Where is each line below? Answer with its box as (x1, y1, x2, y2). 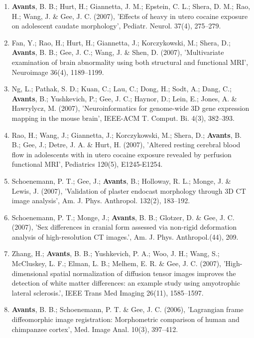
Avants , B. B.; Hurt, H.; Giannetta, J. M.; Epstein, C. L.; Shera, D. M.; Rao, (11, 1, 251, 11)
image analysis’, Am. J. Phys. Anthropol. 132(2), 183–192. (11, 195, 190, 206)
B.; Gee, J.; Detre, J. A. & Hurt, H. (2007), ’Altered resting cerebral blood (11, 139, 241, 150)
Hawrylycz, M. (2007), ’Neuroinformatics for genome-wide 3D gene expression (11, 103, 250, 113)
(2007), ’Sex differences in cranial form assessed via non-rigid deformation (11, 222, 237, 232)
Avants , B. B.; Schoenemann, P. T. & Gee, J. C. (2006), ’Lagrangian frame (11, 304, 244, 315)
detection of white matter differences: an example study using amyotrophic (11, 278, 240, 288)
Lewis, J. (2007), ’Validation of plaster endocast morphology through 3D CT (11, 185, 246, 196)
